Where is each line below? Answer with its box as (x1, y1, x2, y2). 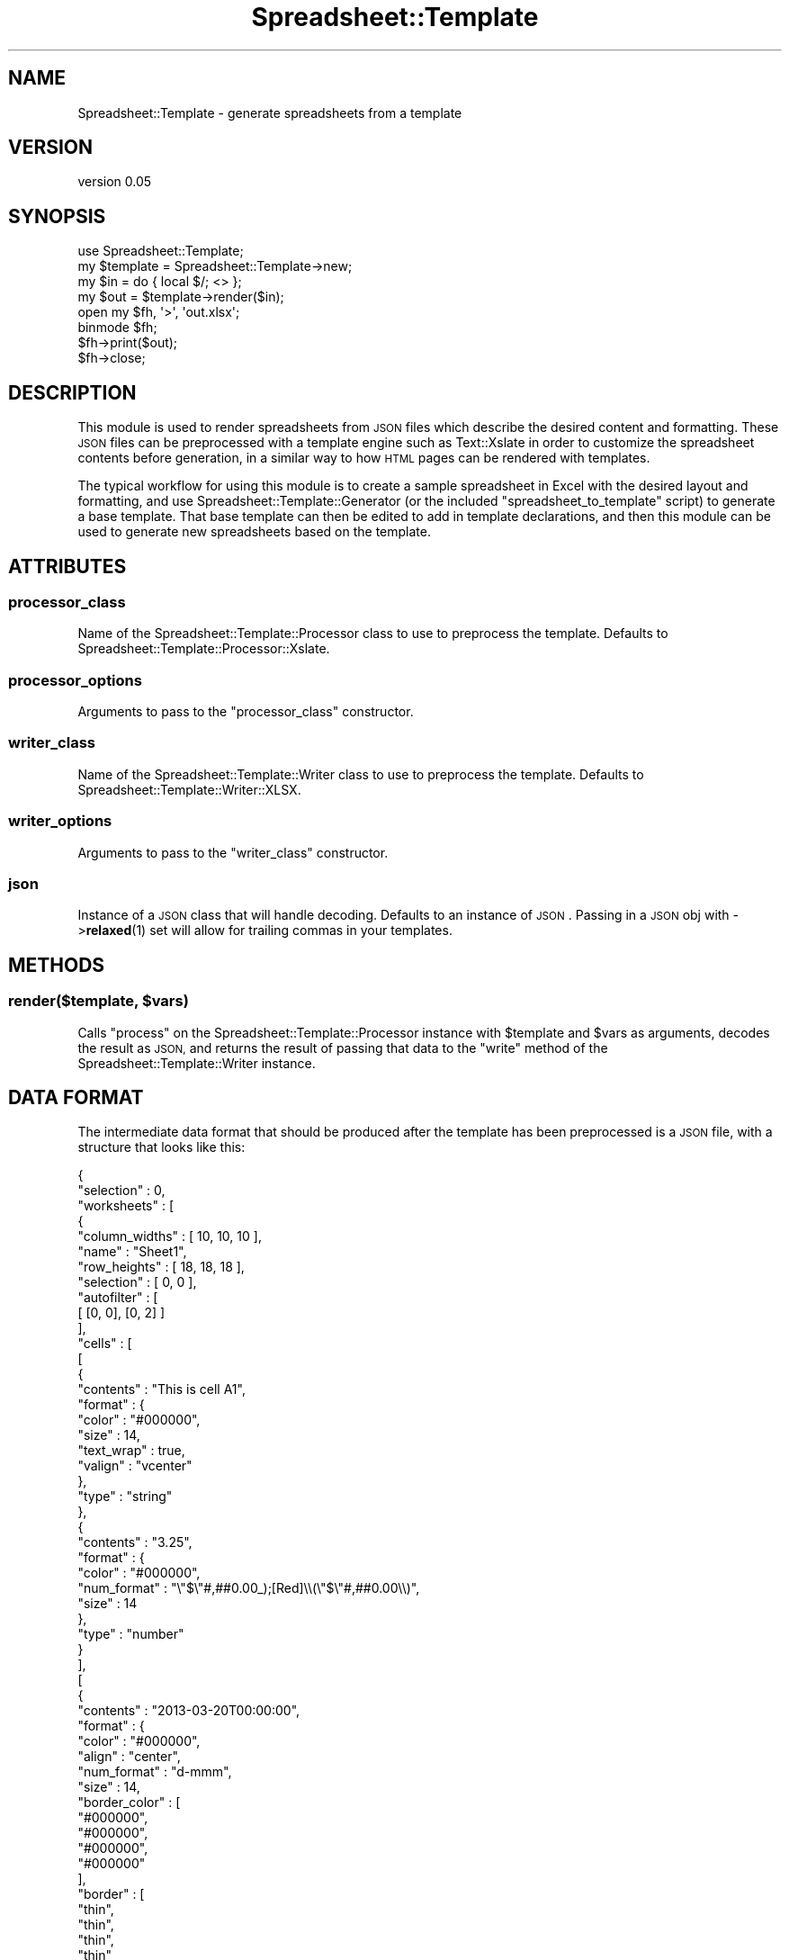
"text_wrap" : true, (77, 1443, 185, 1459)
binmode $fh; (77, 319, 157, 336)
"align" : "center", (77, 1749, 181, 1765)
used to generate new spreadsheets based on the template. (77, 524, 431, 540)
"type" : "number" (77, 1626, 184, 1642)
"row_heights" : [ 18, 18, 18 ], (77, 1259, 245, 1275)
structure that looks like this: (77, 1139, 246, 1155)
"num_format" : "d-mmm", (77, 1764, 232, 1780)
